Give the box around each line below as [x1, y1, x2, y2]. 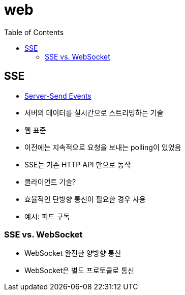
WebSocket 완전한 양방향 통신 [24, 249, 121, 258]
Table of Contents [4, 27, 64, 37]
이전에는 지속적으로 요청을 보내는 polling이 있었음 [24, 142, 181, 152]
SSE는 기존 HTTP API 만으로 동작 [24, 160, 131, 169]
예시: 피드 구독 [24, 212, 70, 221]
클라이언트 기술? [24, 177, 76, 186]
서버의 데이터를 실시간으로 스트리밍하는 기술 [24, 108, 164, 117]
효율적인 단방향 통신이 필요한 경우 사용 [24, 194, 146, 203]
